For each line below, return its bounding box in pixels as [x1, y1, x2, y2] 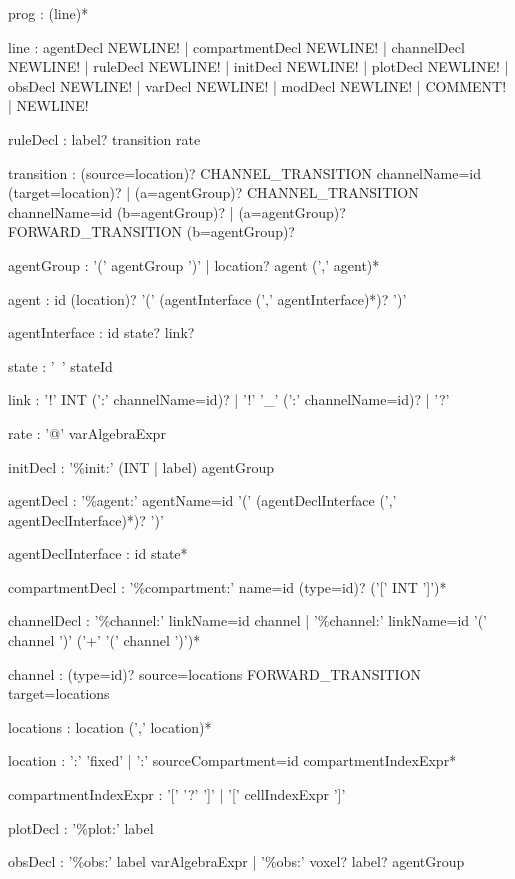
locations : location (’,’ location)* [8, 716, 212, 737]
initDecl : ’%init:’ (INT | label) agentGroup [8, 456, 274, 477]
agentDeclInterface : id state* [8, 543, 188, 564]
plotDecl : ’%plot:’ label [8, 817, 154, 838]
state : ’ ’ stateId [8, 355, 113, 376]
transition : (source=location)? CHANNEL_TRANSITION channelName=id [8, 162, 481, 183]
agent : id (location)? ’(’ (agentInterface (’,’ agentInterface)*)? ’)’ [8, 288, 407, 309]
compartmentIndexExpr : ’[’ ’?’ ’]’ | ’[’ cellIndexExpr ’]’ [8, 784, 346, 805]
